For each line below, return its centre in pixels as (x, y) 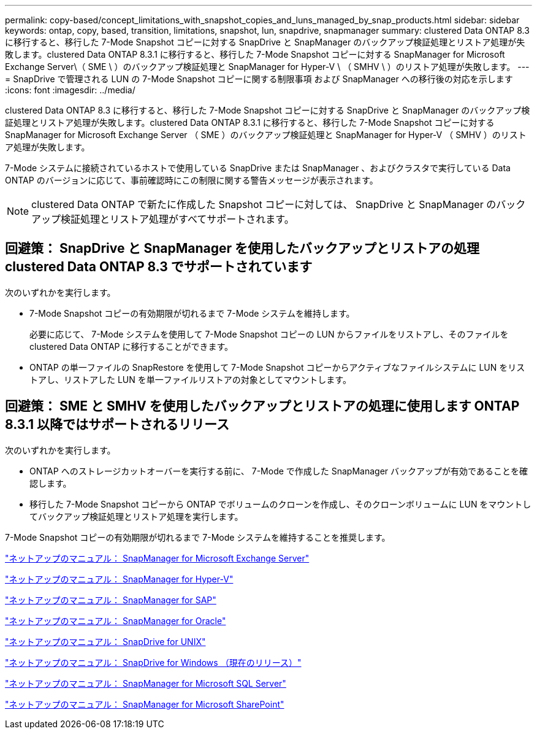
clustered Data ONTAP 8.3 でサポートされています (159, 267)
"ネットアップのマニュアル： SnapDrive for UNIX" (105, 641)
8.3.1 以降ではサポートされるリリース (117, 425)
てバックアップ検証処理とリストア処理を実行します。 (136, 516)
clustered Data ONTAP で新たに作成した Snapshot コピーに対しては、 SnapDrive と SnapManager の (264, 204)
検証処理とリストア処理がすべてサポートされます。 (177, 219)
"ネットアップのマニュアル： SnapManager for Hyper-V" (119, 579)
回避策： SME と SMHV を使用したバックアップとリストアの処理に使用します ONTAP (262, 406)
